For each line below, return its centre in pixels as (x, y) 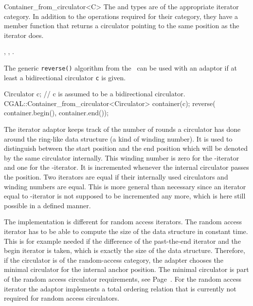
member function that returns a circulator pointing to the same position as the (122, 26)
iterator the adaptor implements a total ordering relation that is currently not (120, 288)
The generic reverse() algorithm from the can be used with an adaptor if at (120, 67)
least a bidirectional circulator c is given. (65, 77)
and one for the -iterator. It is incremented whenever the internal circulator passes (126, 167)
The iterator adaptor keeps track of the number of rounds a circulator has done (122, 129)
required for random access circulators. (62, 298)
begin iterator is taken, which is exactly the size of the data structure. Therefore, (125, 250)
